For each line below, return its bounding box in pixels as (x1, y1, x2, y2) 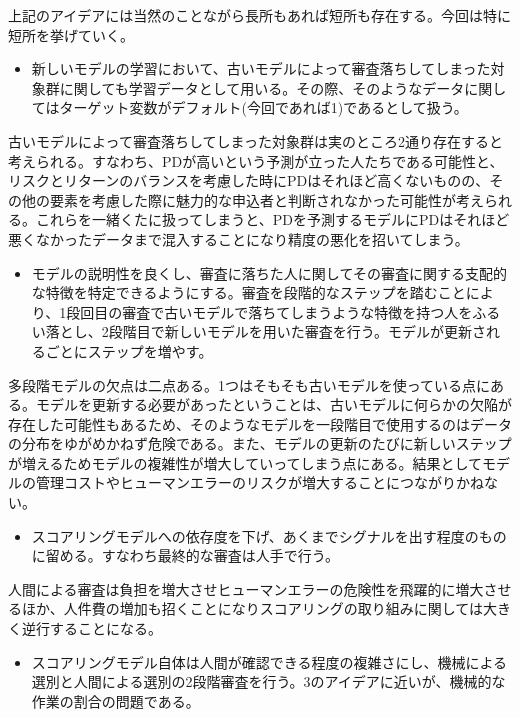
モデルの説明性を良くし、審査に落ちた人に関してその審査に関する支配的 (31, 262, 507, 283)
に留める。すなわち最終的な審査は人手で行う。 (31, 545, 339, 566)
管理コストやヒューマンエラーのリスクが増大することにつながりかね (35, 472, 484, 493)
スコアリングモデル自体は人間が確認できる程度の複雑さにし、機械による (31, 651, 508, 672)
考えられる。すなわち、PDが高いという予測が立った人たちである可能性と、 (8, 150, 504, 171)
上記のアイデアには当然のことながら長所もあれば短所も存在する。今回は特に (8, 5, 511, 25)
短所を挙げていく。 (8, 24, 134, 45)
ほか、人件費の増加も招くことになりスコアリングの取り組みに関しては (21, 598, 484, 619)
